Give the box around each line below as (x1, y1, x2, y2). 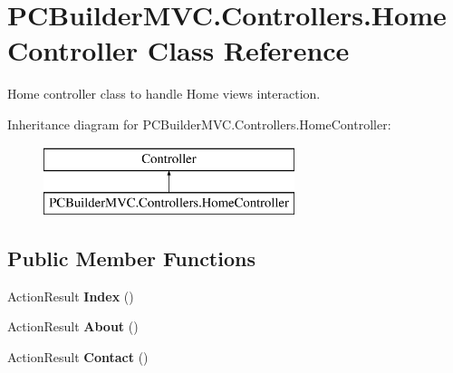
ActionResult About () (7, 317, 139, 336)
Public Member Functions (7, 244, 255, 273)
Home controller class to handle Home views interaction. (7, 84, 321, 103)
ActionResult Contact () (7, 348, 149, 367)
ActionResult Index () (7, 286, 134, 305)
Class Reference (147, 32, 350, 69)
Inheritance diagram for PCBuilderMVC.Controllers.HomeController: (7, 114, 391, 133)
